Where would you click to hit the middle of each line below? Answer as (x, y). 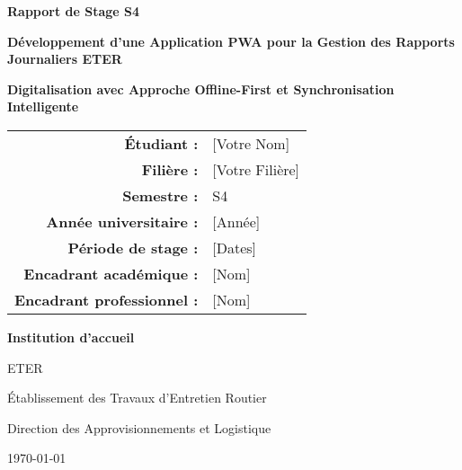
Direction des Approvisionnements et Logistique (139, 427)
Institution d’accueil (71, 337)
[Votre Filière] (256, 169)
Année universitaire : (122, 221)
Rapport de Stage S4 (74, 11)
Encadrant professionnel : (107, 299)
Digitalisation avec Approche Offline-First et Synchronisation (201, 89)
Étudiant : (161, 143)
